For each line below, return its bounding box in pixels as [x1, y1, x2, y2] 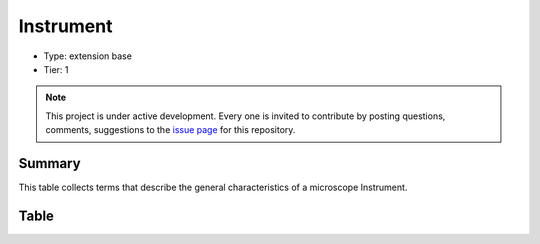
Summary [18, 155, 81, 172]
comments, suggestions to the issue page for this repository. [45, 124, 296, 136]
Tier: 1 [43, 63, 69, 75]
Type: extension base [43, 50, 132, 62]
